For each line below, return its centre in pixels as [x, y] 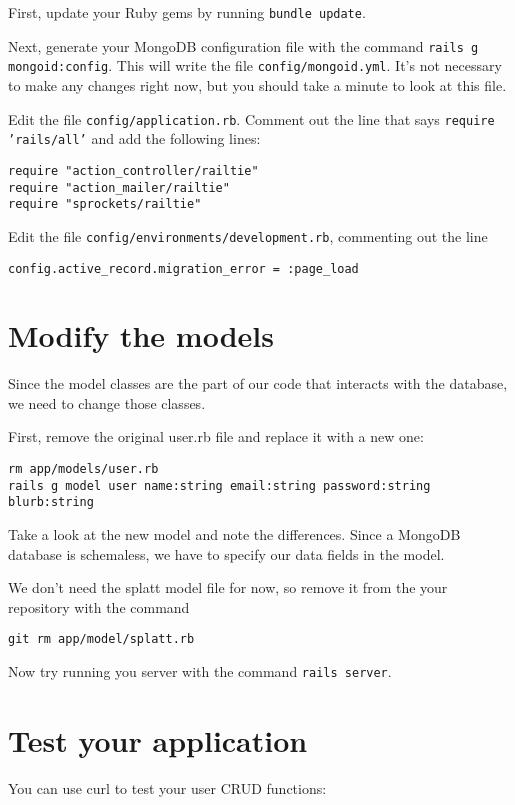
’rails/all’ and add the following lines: [134, 138]
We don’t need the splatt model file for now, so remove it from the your [228, 587]
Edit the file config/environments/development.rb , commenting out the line [248, 235]
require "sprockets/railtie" [105, 204]
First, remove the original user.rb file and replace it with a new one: [216, 436]
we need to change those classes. [107, 402]
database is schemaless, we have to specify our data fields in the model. [226, 553]
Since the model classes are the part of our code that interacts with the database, [258, 383]
